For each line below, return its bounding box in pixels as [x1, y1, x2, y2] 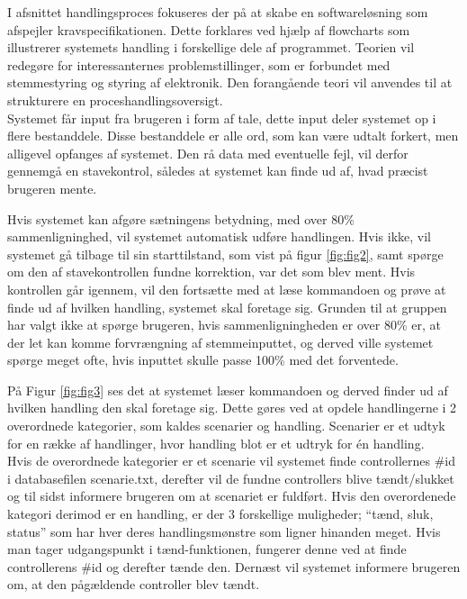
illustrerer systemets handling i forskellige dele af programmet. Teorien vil [7, 38, 415, 57]
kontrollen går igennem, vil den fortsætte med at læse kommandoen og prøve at [7, 279, 446, 298]
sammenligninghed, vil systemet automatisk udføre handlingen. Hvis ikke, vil [7, 227, 432, 246]
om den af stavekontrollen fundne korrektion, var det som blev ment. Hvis [7, 262, 416, 281]
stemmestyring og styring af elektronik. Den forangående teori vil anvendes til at [7, 73, 453, 92]
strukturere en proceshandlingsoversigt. [7, 90, 223, 109]
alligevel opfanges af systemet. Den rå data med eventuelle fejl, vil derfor [7, 143, 409, 162]
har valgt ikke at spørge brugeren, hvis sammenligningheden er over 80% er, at [7, 315, 441, 334]
